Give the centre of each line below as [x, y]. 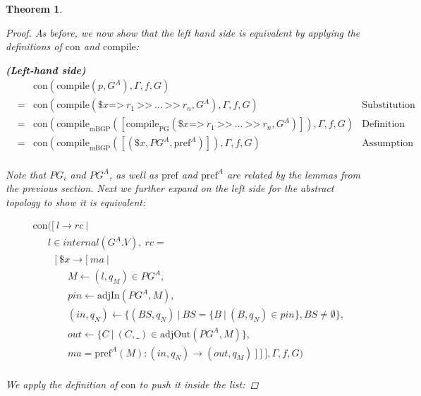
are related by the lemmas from [294, 174]
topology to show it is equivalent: [76, 202]
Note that [26, 174]
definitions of [34, 46]
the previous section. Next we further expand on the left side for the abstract [170, 188]
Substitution [389, 106]
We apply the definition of [62, 384]
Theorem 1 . [34, 8]
